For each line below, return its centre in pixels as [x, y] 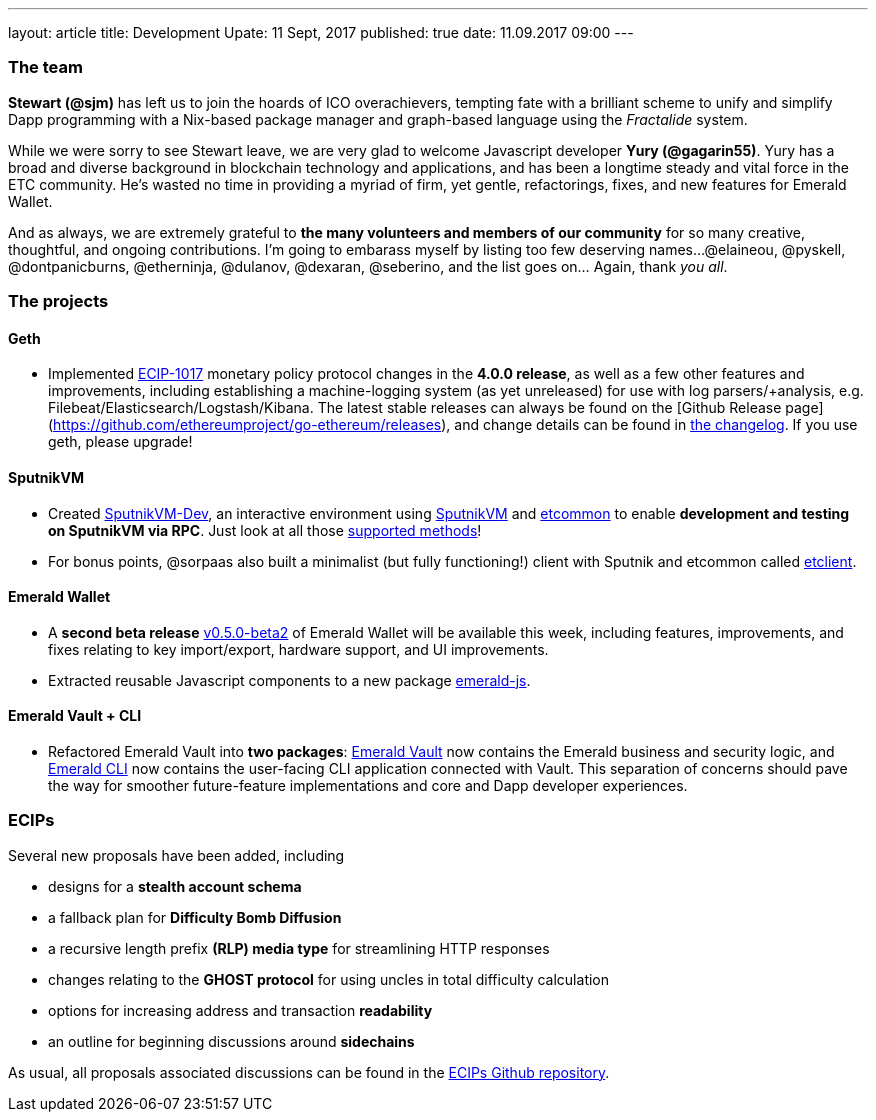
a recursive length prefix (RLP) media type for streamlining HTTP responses [299, 948]
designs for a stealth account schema [175, 886]
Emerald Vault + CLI [75, 716]
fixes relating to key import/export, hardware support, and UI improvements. [298, 649]
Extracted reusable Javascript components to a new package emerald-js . [289, 680]
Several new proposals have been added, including [176, 855]
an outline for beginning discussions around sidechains [231, 1041]
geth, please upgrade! [120, 442]
